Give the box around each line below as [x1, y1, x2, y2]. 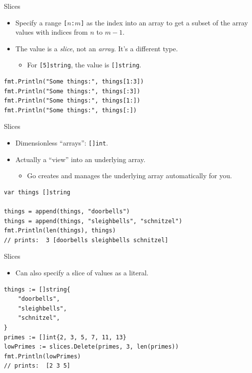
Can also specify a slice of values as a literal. [15, 268, 149, 278]
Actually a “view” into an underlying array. [15, 154, 146, 164]
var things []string [4, 188, 71, 196]
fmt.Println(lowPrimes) [4, 352, 81, 360]
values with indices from [15, 27, 88, 37]
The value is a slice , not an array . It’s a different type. [15, 43, 178, 53]
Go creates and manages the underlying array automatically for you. [27, 170, 232, 181]
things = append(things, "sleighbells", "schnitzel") [4, 217, 183, 225]
